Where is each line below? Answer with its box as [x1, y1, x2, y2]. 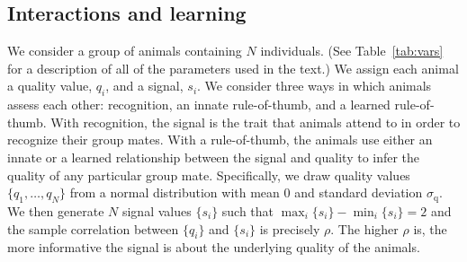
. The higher [330, 219, 399, 238]
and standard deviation [294, 183, 423, 202]
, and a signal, [105, 76, 184, 95]
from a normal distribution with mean [69, 183, 280, 202]
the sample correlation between [7, 219, 179, 238]
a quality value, [7, 76, 93, 95]
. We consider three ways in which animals [197, 76, 432, 95]
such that [221, 201, 274, 220]
